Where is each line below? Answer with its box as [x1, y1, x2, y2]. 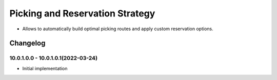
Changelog [9, 39, 46, 48]
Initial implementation [22, 65, 68, 71]
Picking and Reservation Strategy [9, 8, 155, 19]
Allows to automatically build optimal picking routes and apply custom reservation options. [22, 26, 213, 32]
